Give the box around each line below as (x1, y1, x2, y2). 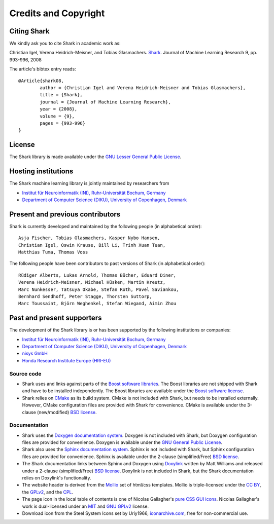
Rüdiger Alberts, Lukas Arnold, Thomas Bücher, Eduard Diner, (18, 272, 177, 278)
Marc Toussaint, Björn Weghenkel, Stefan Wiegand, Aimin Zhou (18, 301, 177, 307)
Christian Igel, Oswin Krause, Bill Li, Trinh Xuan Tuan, (18, 242, 166, 248)
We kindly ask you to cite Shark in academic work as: (9, 41, 121, 47)
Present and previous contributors (9, 210, 121, 218)
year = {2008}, (40, 106, 78, 112)
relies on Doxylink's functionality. (22, 475, 91, 481)
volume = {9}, (40, 113, 75, 119)
